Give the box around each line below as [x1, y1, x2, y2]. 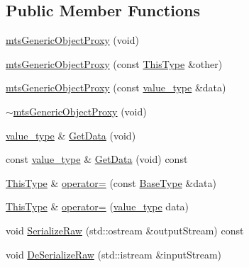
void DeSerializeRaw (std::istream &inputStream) [6, 246, 222, 261]
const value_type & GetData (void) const [6, 152, 188, 166]
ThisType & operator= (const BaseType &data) [6, 175, 216, 190]
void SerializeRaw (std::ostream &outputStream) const [6, 222, 244, 237]
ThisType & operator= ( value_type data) [6, 199, 189, 214]
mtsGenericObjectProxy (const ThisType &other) [6, 56, 223, 71]
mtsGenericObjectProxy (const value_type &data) [6, 80, 226, 95]
